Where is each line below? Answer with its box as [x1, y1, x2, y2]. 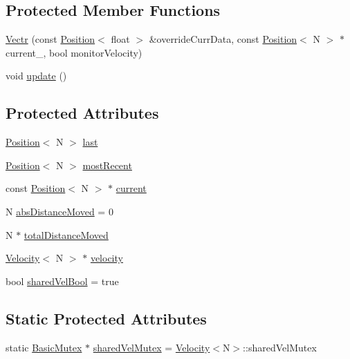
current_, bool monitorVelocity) [6, 45, 142, 59]
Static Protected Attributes [6, 307, 207, 329]
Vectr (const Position [6, 32, 95, 46]
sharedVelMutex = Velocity [93, 340, 210, 354]
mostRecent [82, 157, 132, 172]
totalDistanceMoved [24, 227, 109, 242]
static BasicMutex [6, 340, 82, 354]
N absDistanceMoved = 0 [6, 204, 113, 218]
